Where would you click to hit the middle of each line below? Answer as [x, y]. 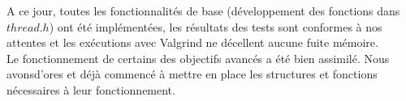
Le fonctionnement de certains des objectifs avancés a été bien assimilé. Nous [198, 58]
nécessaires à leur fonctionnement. [91, 89]
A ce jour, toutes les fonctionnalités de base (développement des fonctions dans [203, 11]
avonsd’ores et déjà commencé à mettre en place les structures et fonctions [192, 74]
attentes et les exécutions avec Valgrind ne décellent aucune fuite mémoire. [192, 42]
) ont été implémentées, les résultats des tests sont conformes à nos [216, 26]
